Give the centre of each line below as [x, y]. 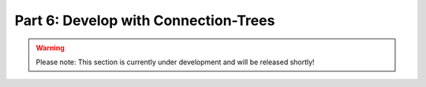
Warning [50, 48]
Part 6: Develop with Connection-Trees [145, 20]
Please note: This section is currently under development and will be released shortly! [175, 62]
